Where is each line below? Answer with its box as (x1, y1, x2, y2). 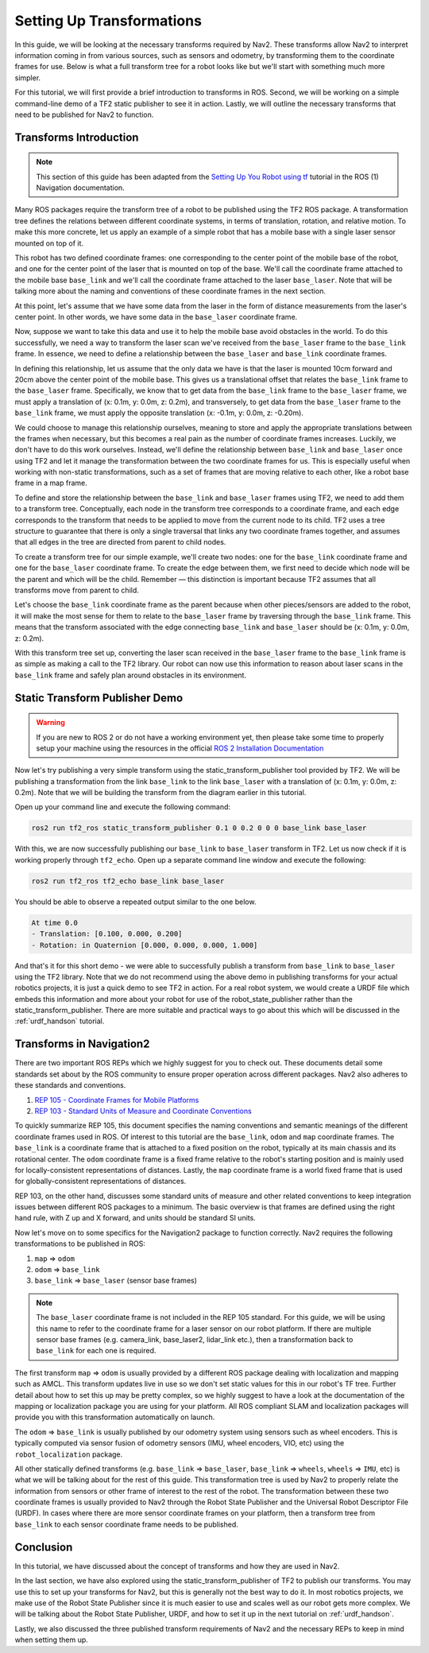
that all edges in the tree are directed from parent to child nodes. (14, 537, 226, 547)
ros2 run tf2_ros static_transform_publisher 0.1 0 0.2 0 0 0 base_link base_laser (31, 824, 367, 832)
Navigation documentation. (36, 183, 125, 192)
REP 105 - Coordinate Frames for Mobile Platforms (34, 1095, 199, 1104)
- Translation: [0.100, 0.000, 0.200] (31, 929, 183, 938)
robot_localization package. (14, 1449, 123, 1459)
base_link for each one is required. (36, 1346, 157, 1356)
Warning (36, 718, 65, 728)
